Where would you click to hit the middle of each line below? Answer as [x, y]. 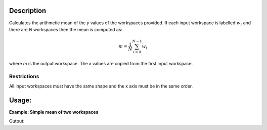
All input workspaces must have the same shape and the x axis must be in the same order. [101, 86]
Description [28, 11]
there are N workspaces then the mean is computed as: [66, 29]
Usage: [21, 100]
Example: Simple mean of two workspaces [54, 112]
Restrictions [24, 76]
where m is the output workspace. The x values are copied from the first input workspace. [101, 63]
